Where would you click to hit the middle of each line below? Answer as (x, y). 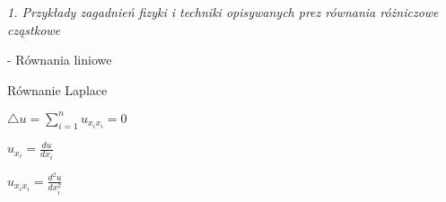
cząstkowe (34, 29)
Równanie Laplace (57, 89)
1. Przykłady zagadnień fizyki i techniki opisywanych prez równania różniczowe (223, 12)
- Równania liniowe (60, 60)
